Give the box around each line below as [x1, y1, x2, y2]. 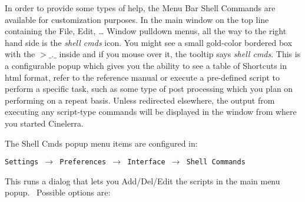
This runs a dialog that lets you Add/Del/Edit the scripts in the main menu [5, 174, 280, 187]
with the [5, 48, 35, 60]
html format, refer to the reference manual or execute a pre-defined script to [5, 71, 280, 83]
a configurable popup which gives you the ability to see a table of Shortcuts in [5, 59, 287, 71]
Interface [127, 158, 165, 167]
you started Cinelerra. [5, 117, 84, 129]
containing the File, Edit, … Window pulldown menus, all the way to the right [5, 25, 287, 37]
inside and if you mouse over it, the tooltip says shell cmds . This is [59, 48, 301, 60]
